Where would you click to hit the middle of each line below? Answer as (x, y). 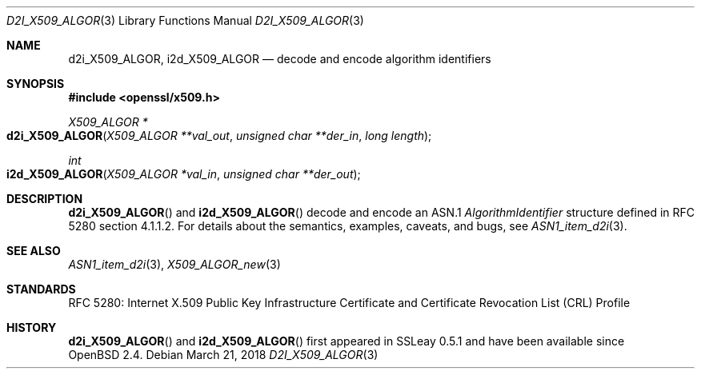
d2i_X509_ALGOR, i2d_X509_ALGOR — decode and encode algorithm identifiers (280, 59)
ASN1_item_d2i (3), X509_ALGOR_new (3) (174, 264)
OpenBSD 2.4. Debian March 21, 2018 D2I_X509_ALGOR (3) (223, 355)
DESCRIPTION (45, 199)
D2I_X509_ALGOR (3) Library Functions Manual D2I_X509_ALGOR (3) (185, 20)
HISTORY (32, 327)
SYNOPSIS (36, 84)
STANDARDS (41, 289)
